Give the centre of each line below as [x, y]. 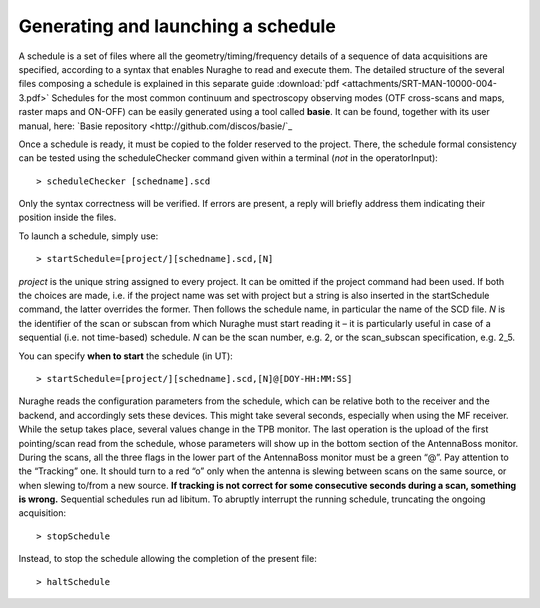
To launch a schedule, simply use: [88, 236]
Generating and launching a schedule [177, 26]
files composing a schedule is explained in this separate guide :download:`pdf [179, 84]
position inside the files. [67, 217]
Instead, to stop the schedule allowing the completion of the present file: [167, 559]
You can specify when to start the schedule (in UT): [126, 356]
